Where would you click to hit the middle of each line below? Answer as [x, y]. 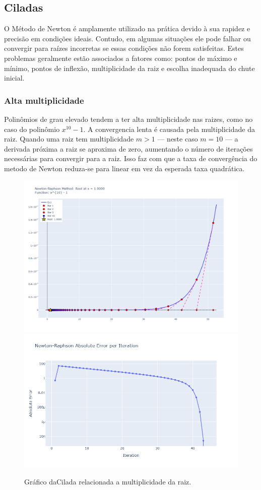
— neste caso [178, 139]
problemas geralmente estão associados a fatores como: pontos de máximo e [121, 58]
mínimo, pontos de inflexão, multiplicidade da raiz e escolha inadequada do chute [129, 68]
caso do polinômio [32, 129]
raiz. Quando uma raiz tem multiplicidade [69, 139]
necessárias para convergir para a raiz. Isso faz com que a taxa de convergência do [131, 158]
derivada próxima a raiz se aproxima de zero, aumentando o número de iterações [128, 148]
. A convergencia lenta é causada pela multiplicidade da [169, 129]
